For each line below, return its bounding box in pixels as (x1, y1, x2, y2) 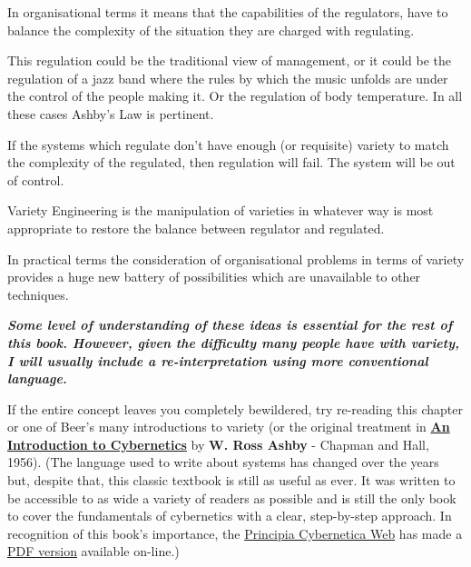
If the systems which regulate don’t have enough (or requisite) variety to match (7, 134, 449, 154)
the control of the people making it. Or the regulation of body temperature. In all (7, 86, 463, 105)
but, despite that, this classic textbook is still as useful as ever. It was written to (7, 471, 456, 490)
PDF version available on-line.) (7, 542, 180, 561)
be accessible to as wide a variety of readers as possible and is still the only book (7, 488, 456, 507)
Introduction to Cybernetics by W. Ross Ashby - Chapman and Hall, (7, 434, 429, 453)
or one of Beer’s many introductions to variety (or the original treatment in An (7, 417, 450, 436)
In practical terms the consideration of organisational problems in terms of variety (7, 249, 465, 268)
